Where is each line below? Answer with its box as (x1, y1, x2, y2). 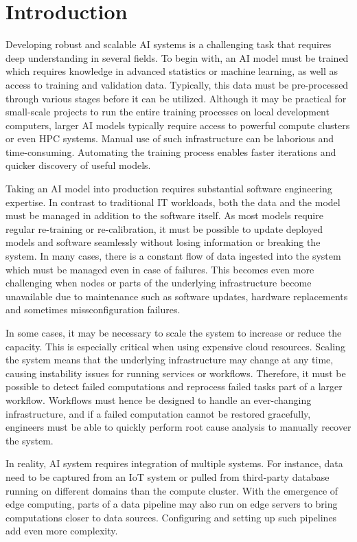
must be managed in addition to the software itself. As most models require (5, 208, 323, 223)
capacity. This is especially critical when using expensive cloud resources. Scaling (5, 339, 345, 353)
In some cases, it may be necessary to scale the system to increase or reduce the (5, 326, 342, 339)
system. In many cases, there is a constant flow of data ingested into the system (5, 249, 341, 263)
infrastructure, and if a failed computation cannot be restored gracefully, (5, 406, 311, 420)
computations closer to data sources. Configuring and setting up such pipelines (5, 510, 337, 524)
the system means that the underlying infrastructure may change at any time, (5, 352, 334, 367)
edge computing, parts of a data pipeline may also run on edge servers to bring (5, 497, 338, 511)
